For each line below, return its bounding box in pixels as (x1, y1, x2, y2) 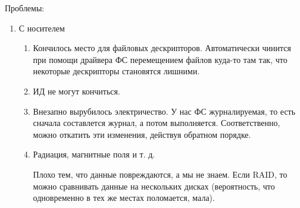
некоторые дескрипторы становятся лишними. (33, 65, 200, 77)
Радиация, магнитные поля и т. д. (33, 148, 155, 160)
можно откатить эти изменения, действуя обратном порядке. (33, 128, 251, 140)
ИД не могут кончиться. (33, 84, 120, 97)
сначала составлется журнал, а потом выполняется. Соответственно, (33, 116, 280, 129)
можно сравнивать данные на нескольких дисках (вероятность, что (33, 179, 275, 192)
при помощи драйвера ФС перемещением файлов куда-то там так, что (33, 53, 287, 65)
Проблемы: (5, 2, 45, 14)
